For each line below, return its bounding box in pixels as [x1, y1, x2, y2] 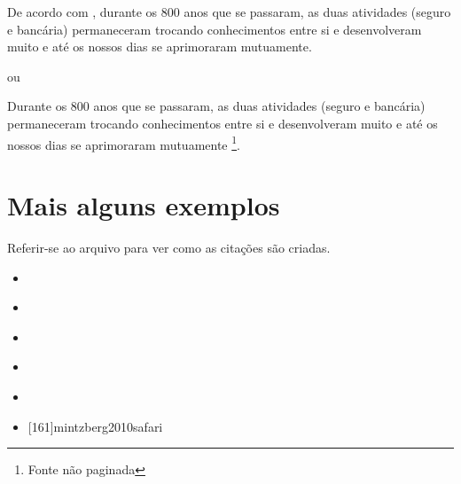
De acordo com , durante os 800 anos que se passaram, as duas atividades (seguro [7, 3, 451, 20]
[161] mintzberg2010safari [27, 417, 163, 435]
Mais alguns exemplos [7, 187, 280, 222]
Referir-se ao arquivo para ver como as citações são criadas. [7, 238, 331, 256]
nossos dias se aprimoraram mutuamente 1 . [7, 132, 240, 153]
